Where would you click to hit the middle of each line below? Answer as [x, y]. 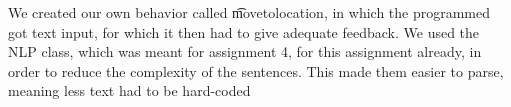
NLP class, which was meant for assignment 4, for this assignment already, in [245, 51]
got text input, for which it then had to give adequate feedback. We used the [244, 31]
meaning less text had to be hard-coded [129, 90]
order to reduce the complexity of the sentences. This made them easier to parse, [256, 70]
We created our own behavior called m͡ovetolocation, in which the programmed [249, 12]
